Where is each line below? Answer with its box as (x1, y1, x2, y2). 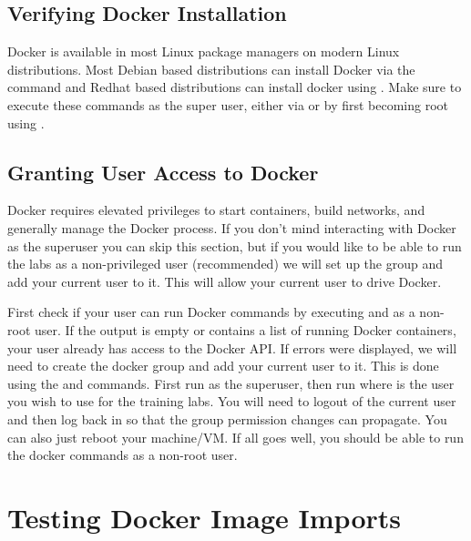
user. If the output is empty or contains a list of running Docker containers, (34, 320, 456, 339)
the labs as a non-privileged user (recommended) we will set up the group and (7, 254, 444, 273)
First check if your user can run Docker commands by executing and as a (7, 302, 415, 322)
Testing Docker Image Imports (7, 498, 401, 536)
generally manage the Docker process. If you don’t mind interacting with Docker (7, 218, 456, 237)
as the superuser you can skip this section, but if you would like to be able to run (7, 236, 462, 255)
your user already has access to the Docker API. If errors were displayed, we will (7, 338, 457, 357)
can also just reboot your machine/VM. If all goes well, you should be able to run (7, 427, 464, 446)
